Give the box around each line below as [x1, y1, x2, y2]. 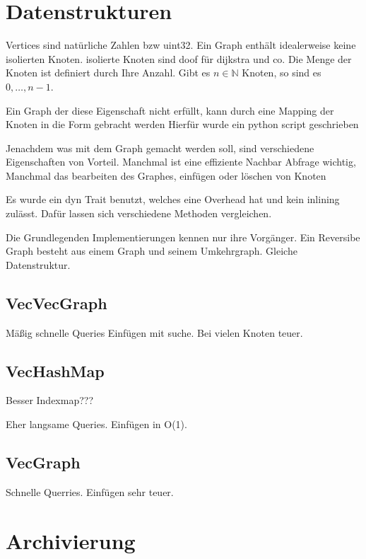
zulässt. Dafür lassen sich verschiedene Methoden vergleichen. [6, 206, 272, 221]
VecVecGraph [6, 292, 107, 313]
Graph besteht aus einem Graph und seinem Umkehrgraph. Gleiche [6, 243, 297, 258]
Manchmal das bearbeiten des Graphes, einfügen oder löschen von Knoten [6, 168, 326, 183]
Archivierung [6, 526, 136, 555]
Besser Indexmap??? [6, 393, 94, 408]
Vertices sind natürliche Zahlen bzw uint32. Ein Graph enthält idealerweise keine [6, 38, 356, 52]
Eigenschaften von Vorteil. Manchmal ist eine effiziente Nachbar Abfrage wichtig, [6, 154, 356, 169]
